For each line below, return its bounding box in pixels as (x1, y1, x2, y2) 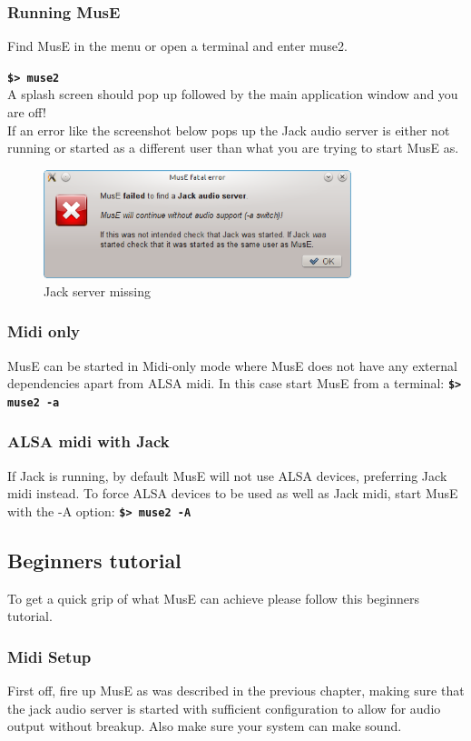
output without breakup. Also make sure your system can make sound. (7, 716, 402, 736)
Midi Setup (7, 645, 92, 667)
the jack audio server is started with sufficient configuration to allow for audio (7, 698, 441, 717)
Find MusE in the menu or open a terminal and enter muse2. (7, 36, 348, 55)
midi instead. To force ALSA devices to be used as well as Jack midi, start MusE (7, 484, 458, 503)
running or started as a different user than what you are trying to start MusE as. (7, 138, 459, 157)
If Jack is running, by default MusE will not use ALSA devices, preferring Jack (7, 466, 447, 485)
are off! (7, 103, 46, 122)
